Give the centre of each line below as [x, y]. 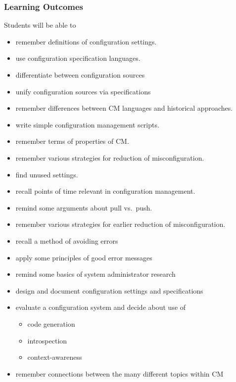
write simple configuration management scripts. [87, 124]
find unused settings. [47, 174]
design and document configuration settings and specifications [109, 290]
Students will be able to [40, 25]
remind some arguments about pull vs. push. [84, 207]
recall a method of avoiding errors [67, 240]
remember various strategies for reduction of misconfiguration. [110, 157]
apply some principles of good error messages [84, 257]
